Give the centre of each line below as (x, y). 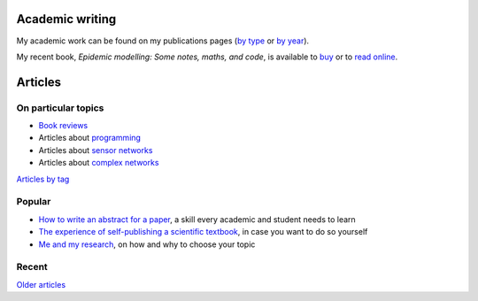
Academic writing (66, 19)
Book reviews (63, 126)
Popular (34, 202)
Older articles (41, 284)
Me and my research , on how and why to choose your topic (147, 244)
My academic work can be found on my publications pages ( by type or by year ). (163, 41)
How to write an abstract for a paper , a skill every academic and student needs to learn (197, 219)
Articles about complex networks (99, 163)
